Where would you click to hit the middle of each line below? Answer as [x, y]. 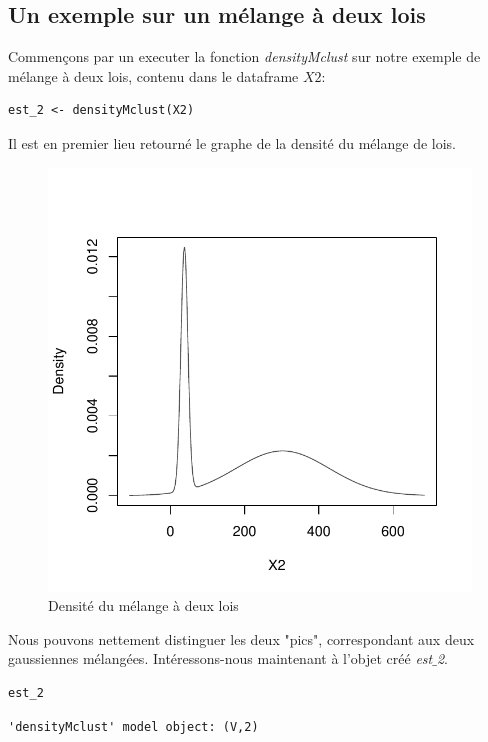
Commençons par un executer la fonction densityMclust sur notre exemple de [244, 56]
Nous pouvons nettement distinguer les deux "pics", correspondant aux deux [241, 638]
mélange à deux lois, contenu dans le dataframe [153, 75]
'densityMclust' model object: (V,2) [133, 726]
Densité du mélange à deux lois [143, 605]
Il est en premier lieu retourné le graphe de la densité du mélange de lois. [232, 142]
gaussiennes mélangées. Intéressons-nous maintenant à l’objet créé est [220, 658]
